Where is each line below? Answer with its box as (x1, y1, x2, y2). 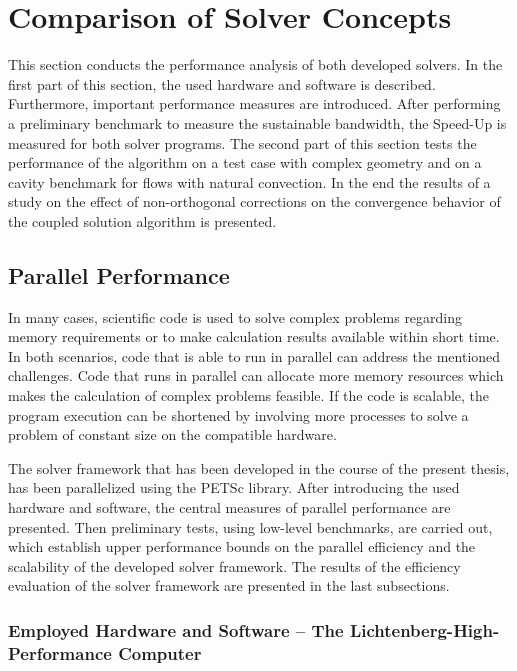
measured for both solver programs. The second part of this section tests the (8, 132, 477, 153)
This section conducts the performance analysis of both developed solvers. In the (8, 54, 503, 75)
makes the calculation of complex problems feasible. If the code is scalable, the (8, 385, 490, 406)
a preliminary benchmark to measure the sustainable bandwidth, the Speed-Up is (8, 112, 507, 133)
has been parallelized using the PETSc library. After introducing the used (8, 477, 460, 498)
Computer (118, 640, 202, 665)
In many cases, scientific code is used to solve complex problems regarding (8, 306, 463, 327)
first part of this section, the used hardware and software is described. (8, 73, 436, 94)
